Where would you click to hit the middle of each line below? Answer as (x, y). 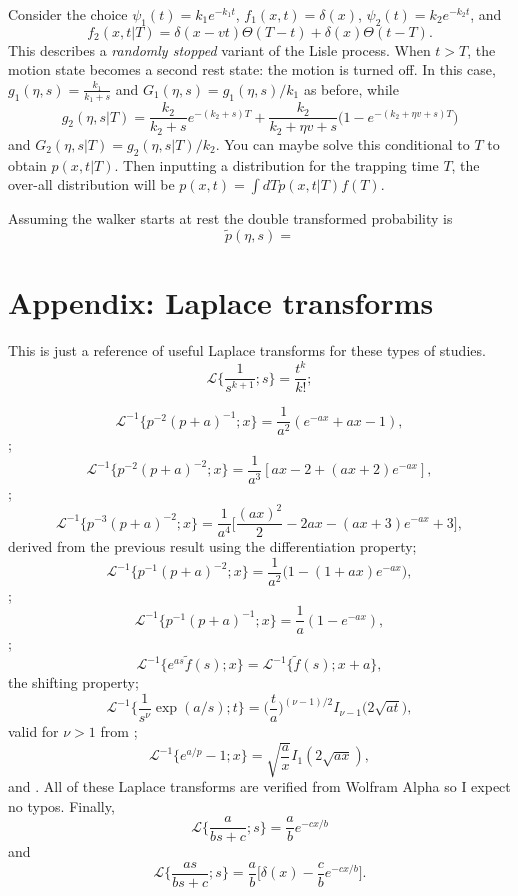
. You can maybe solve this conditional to (342, 143)
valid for (33, 730)
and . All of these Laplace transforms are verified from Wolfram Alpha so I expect (259, 786)
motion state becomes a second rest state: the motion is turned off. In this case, (252, 69)
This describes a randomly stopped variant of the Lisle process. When (219, 49)
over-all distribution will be (91, 184)
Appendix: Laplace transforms (221, 302)
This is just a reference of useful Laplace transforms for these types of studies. (247, 350)
